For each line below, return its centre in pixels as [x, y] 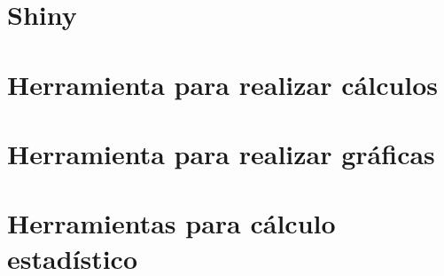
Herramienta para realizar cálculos [223, 84]
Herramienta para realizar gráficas [221, 153]
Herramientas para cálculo [171, 223]
